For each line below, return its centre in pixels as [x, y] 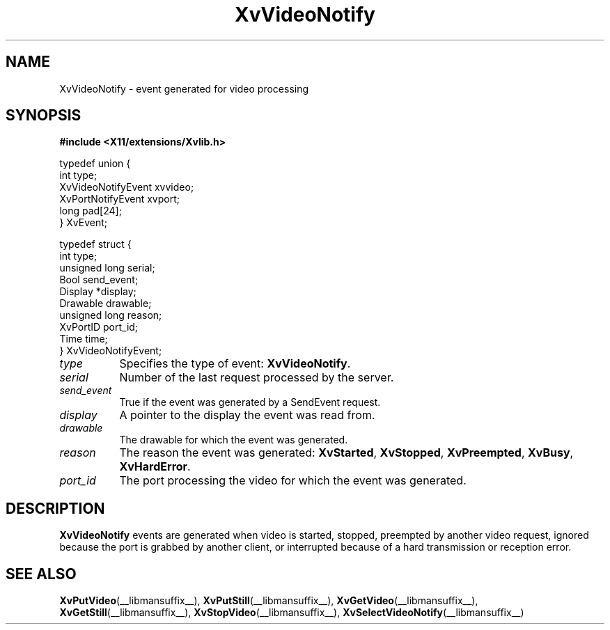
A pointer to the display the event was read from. [247, 415]
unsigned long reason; [111, 315]
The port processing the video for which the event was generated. [293, 481]
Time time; [84, 339]
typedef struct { [95, 244]
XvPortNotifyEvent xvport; [119, 199]
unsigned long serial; [107, 268]
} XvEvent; [84, 223]
